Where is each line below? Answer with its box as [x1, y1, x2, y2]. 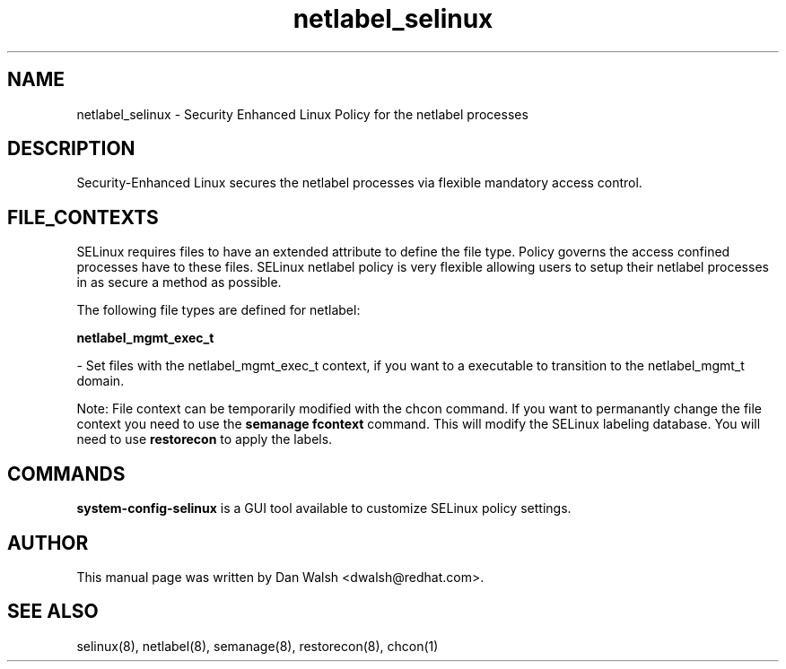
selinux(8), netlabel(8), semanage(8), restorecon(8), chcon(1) [76, 638, 439, 654]
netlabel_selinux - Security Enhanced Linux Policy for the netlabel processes [76, 106, 528, 122]
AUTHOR [7, 531, 89, 554]
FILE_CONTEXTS [7, 205, 159, 229]
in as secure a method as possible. [76, 274, 282, 291]
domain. [76, 373, 125, 389]
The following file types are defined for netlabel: [76, 302, 361, 318]
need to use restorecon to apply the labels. [76, 431, 333, 447]
